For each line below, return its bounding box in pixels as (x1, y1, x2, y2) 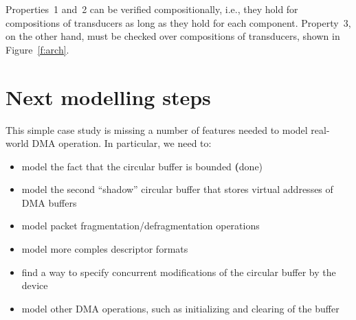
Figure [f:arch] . (5, 42, 69, 56)
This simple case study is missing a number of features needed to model (5, 122, 308, 137)
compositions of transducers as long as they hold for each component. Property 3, (5, 15, 351, 30)
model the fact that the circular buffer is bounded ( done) (21, 159, 263, 173)
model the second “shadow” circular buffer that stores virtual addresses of (21, 182, 333, 196)
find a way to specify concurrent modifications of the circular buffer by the (21, 264, 336, 279)
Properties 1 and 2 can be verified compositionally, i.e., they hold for (5, 2, 298, 16)
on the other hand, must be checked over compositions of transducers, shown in (5, 29, 340, 43)
